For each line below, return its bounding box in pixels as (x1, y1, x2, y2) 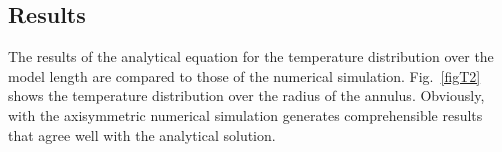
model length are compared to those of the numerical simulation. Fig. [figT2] (8, 65, 481, 86)
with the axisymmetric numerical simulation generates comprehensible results (8, 104, 483, 125)
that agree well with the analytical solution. (8, 124, 276, 145)
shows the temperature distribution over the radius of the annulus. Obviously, (8, 85, 485, 106)
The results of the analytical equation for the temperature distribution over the (8, 46, 494, 67)
